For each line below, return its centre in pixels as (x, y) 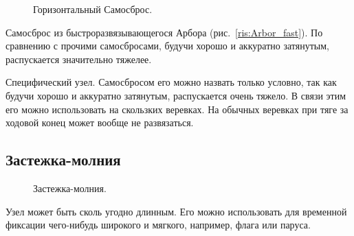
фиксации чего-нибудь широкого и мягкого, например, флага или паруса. (158, 225)
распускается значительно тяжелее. (79, 59)
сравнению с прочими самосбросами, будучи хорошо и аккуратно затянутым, (167, 46)
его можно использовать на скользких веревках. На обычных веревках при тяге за (177, 109)
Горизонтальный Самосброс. (93, 9)
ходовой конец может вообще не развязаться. (100, 122)
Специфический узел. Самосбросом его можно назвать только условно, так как (171, 82)
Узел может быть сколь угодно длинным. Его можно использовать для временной (176, 211)
